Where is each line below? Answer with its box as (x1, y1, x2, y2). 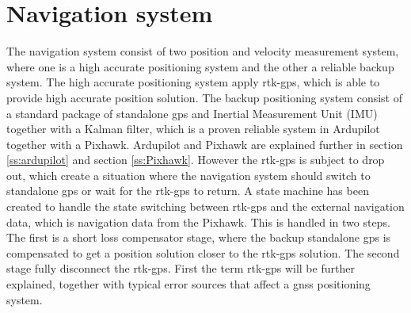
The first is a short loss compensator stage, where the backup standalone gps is (6, 229, 391, 246)
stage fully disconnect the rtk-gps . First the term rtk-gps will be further (6, 260, 355, 277)
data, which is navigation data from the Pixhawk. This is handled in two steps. (6, 213, 390, 230)
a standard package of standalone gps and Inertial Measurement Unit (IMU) (6, 105, 378, 121)
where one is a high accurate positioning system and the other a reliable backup (6, 58, 394, 74)
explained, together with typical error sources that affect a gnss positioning (6, 276, 371, 292)
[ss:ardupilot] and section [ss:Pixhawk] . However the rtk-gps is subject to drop (6, 151, 385, 168)
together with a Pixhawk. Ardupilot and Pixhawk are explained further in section (6, 136, 403, 152)
